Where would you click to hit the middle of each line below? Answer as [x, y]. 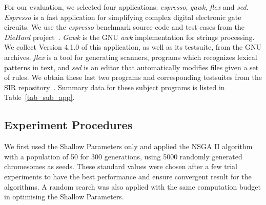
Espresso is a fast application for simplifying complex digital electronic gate [123, 17]
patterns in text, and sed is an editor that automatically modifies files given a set [131, 67]
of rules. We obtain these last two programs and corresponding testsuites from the [133, 77]
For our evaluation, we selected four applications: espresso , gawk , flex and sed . [126, 7]
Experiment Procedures [68, 125]
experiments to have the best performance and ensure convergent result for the [128, 176]
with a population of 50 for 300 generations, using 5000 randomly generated [123, 156]
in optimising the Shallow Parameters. [64, 197]
